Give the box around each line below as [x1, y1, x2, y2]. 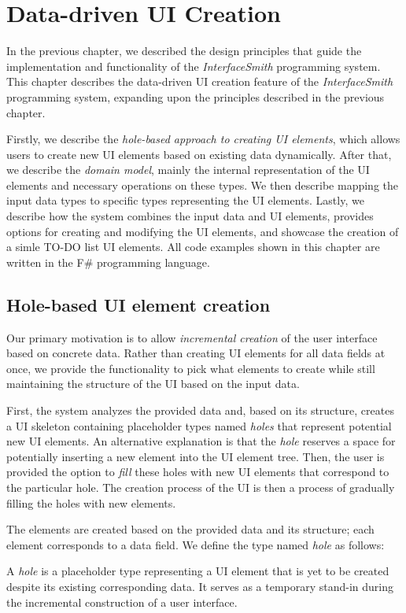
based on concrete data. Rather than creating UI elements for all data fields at [6, 345, 386, 361]
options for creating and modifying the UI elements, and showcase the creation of [6, 223, 399, 239]
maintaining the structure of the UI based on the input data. [6, 375, 300, 392]
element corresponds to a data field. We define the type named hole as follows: [6, 536, 385, 552]
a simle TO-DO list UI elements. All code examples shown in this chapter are [6, 238, 380, 255]
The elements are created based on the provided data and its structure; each [6, 521, 375, 537]
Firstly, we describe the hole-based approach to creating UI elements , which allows [6, 131, 400, 147]
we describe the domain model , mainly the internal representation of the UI [6, 161, 370, 178]
